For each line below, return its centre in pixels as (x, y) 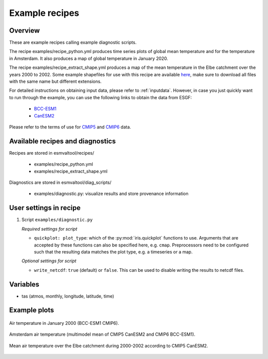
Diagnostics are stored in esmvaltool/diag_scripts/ (60, 182)
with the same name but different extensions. (55, 81)
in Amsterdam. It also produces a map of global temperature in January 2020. (89, 58)
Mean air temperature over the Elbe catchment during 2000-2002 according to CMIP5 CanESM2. (109, 346)
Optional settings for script (49, 261)
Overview (25, 30)
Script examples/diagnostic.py (57, 220)
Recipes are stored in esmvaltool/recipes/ (52, 153)
